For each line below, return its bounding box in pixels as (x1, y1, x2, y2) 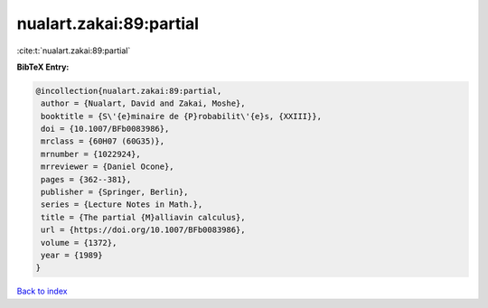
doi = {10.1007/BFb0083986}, (41, 124, 170, 135)
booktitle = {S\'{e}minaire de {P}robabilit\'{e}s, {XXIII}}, (41, 111, 323, 121)
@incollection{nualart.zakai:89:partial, (35, 86, 222, 96)
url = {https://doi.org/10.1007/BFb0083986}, (41, 225, 246, 235)
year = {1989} (41, 250, 103, 260)
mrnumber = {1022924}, (41, 149, 142, 159)
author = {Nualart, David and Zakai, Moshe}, (41, 98, 246, 108)
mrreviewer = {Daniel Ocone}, (41, 162, 175, 172)
